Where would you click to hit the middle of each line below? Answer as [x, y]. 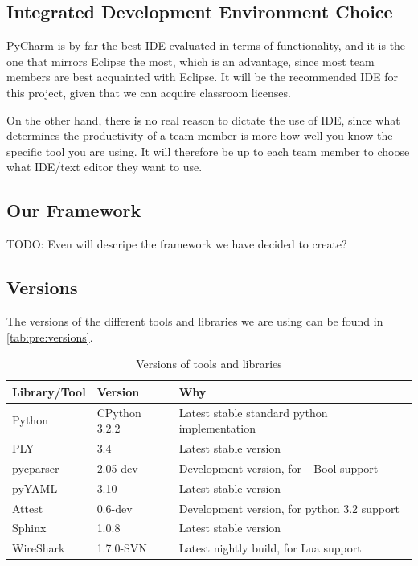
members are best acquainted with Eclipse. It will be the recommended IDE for [203, 77]
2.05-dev [117, 468]
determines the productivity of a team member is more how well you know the [200, 135]
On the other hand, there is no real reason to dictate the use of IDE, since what [203, 119]
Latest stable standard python [253, 412]
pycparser [36, 468]
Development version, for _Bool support [279, 468]
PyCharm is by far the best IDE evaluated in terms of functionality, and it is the [206, 45]
